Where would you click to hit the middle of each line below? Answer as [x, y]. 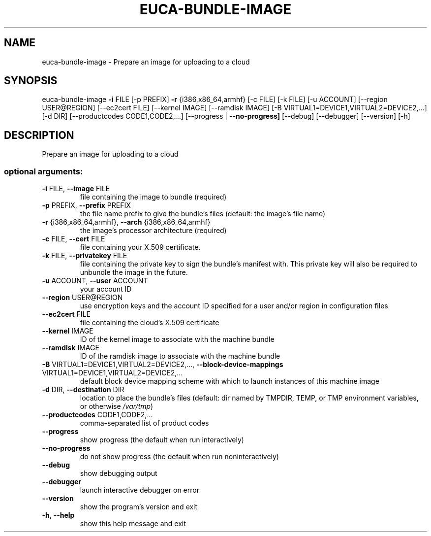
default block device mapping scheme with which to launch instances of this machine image [230, 381]
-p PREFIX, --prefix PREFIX [86, 205]
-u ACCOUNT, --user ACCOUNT [95, 281]
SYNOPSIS [31, 81]
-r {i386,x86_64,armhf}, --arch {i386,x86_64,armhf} [126, 222]
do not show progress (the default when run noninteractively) [179, 457]
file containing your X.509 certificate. [140, 247]
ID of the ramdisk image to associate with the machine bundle [180, 356]
